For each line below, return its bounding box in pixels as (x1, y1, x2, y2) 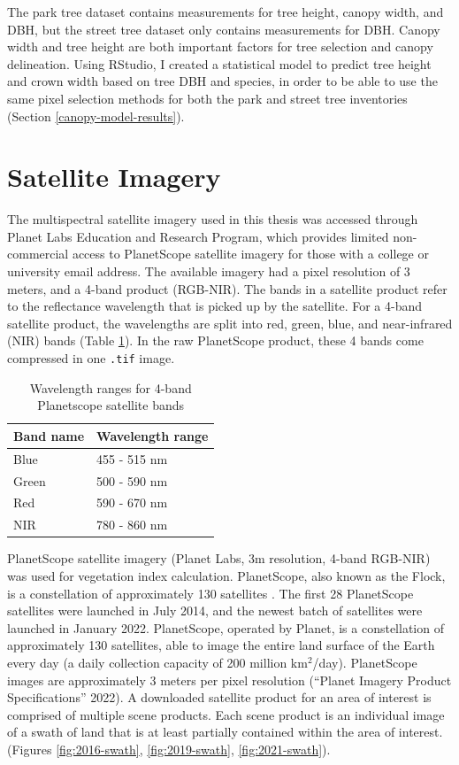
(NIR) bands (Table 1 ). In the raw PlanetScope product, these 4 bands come (7, 331, 424, 350)
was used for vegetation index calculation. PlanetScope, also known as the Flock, (7, 566, 446, 584)
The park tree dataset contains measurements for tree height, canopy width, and (7, 3, 444, 20)
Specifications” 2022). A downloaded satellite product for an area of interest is (7, 688, 432, 707)
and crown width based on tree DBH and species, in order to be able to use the (7, 72, 438, 90)
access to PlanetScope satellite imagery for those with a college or (72, 244, 429, 263)
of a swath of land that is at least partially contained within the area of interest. (7, 722, 443, 741)
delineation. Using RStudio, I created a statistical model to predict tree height (7, 54, 432, 73)
